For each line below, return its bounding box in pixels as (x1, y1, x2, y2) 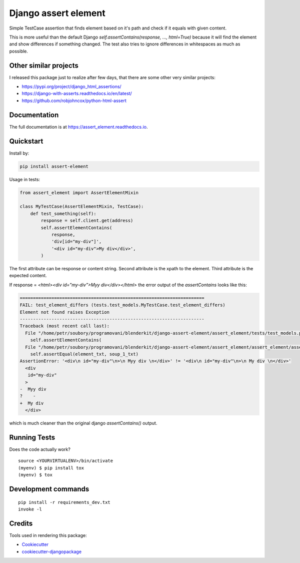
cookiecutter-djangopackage (21, 548, 82, 554)
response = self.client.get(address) (40, 218, 133, 224)
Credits (9, 519, 33, 527)
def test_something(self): (30, 211, 97, 216)
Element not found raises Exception (19, 309, 110, 315)
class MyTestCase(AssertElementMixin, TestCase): (19, 204, 144, 210)
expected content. (9, 273, 47, 279)
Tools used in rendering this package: (9, 532, 87, 538)
